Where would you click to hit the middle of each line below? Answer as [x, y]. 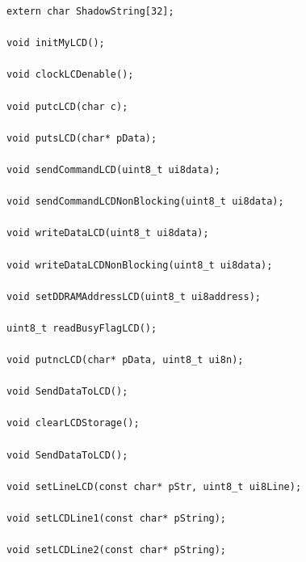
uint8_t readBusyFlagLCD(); [82, 328]
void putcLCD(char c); [67, 106]
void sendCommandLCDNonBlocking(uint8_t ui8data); [145, 202]
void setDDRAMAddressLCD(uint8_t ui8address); [134, 296]
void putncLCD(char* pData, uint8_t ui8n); [125, 360]
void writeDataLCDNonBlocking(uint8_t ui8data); [140, 265]
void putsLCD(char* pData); [82, 138]
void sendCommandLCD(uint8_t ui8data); [113, 169]
